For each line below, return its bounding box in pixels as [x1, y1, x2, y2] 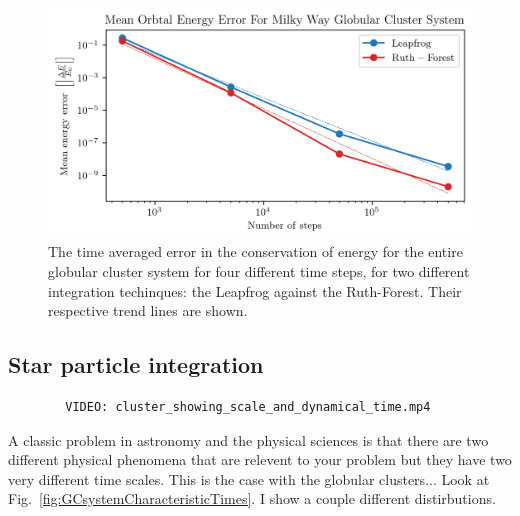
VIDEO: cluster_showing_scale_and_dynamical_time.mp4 [65, 399, 431, 414]
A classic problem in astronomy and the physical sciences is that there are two [8, 429, 489, 450]
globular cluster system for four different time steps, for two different [48, 260, 470, 281]
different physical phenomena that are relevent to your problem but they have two [8, 449, 512, 470]
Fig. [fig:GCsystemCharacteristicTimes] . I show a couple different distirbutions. [8, 488, 496, 509]
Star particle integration [8, 349, 264, 380]
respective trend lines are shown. [48, 300, 248, 321]
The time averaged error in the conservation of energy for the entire [48, 241, 463, 262]
